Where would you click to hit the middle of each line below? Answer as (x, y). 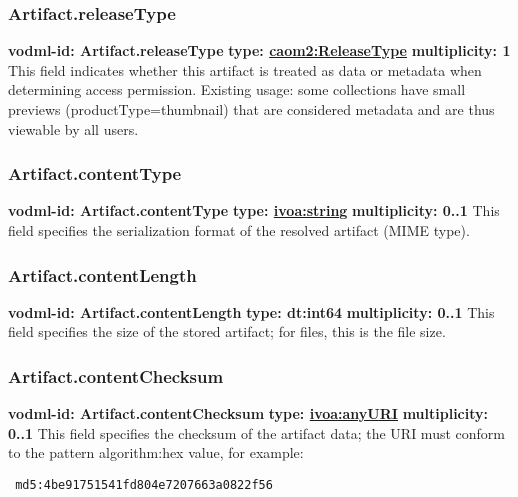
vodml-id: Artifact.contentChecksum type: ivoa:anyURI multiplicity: (248, 413)
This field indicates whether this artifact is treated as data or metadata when (245, 69)
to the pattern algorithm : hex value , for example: (156, 452)
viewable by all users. (73, 128)
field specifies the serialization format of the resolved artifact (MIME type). (239, 230)
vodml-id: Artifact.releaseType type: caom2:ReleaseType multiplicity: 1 (259, 50)
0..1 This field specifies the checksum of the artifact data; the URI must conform (256, 432)
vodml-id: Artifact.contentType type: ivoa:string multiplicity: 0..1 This (254, 210)
